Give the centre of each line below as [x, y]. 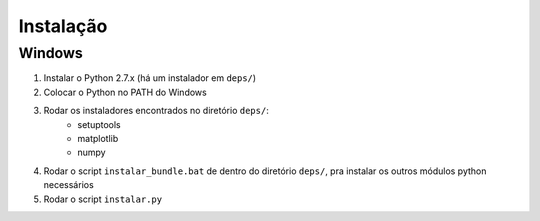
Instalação [63, 26]
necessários [68, 185]
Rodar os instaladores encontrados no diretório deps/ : [156, 111]
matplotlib [98, 138]
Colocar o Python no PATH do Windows [125, 92]
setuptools [99, 124]
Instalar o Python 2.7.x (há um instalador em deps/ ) [150, 78]
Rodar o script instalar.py [103, 199]
